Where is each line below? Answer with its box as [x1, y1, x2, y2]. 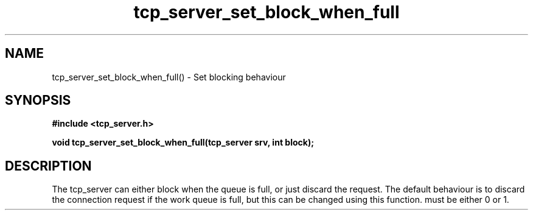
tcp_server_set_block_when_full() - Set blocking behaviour [52, 71, 286, 82]
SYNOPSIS [5, 93, 71, 108]
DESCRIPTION [5, 158, 92, 174]
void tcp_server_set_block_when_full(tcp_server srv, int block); [52, 137, 314, 148]
